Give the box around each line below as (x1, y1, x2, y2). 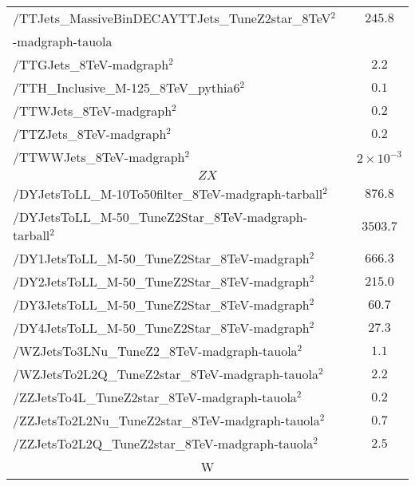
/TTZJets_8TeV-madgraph (13, 124, 167, 143)
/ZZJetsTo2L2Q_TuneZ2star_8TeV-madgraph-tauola (13, 434, 314, 452)
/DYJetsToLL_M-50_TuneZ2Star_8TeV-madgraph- (13, 207, 308, 226)
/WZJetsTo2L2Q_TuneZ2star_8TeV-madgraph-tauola (13, 365, 318, 383)
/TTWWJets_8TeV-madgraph (13, 148, 185, 166)
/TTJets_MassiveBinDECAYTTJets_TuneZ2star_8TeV (13, 9, 331, 27)
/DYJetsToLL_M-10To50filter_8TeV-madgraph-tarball (13, 184, 323, 203)
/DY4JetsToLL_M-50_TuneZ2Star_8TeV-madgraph (13, 318, 310, 337)
